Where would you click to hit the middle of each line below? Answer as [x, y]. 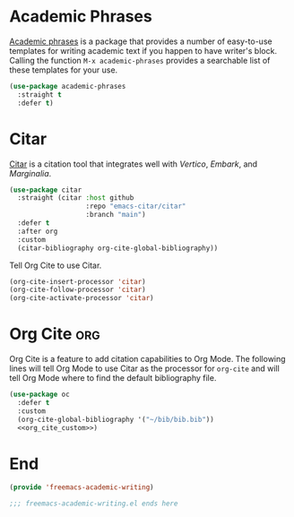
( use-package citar [46, 190]
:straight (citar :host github [76, 198]
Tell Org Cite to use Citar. [56, 265]
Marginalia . [30, 173]
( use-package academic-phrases [68, 86]
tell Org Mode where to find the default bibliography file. [113, 378]
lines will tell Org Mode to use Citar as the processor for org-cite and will [144, 368]
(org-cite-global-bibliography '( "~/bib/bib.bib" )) [116, 419]
